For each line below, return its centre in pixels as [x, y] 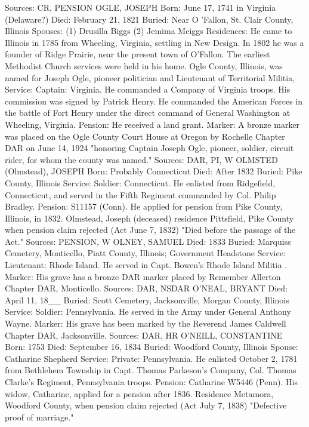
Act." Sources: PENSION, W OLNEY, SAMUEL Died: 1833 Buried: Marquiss [148, 241]
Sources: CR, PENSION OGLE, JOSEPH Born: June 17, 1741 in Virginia [140, 7]
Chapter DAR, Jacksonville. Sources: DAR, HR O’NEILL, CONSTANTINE [144, 335]
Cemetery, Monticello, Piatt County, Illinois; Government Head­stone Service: [145, 253]
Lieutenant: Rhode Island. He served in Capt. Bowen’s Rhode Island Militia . [146, 265]
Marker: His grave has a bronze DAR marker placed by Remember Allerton [143, 276]
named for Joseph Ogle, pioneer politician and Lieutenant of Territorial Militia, [150, 77]
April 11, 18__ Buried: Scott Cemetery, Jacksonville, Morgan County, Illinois [147, 299]
